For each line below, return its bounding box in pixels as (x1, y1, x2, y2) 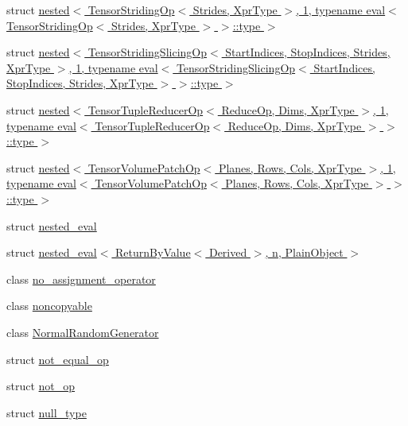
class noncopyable (6, 297, 92, 314)
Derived (208, 244, 247, 261)
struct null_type (6, 404, 87, 420)
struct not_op (6, 378, 76, 394)
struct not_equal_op (6, 350, 109, 367)
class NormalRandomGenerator (6, 323, 159, 340)
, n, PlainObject (265, 244, 344, 261)
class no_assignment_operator (6, 270, 156, 287)
